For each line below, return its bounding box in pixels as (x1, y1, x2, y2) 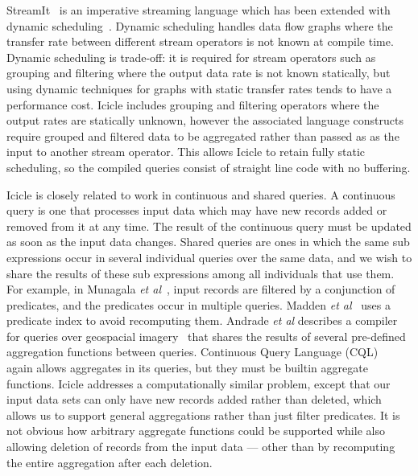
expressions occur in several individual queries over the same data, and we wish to (6, 248, 412, 265)
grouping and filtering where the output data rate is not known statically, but (6, 64, 391, 81)
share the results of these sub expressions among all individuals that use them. (6, 265, 395, 281)
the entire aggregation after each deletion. (6, 453, 213, 470)
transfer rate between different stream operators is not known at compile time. (6, 33, 394, 50)
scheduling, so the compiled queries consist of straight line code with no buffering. (6, 158, 411, 175)
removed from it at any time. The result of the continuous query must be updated (6, 217, 412, 234)
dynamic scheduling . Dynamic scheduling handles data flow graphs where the (6, 17, 393, 34)
